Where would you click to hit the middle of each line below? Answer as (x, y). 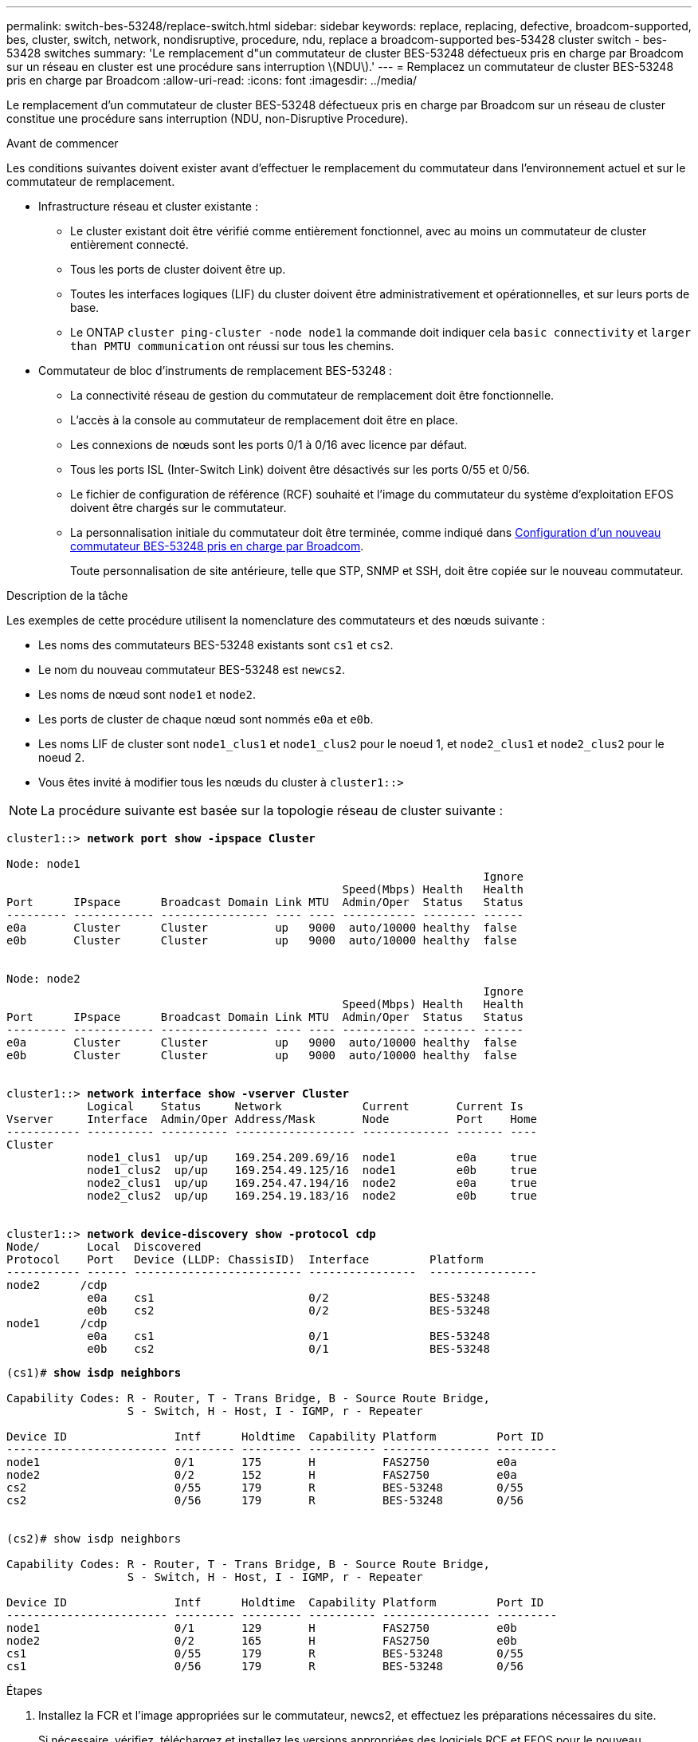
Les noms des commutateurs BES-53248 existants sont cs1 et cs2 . (216, 645)
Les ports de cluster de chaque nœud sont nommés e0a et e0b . (206, 719)
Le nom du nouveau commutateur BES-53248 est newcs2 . (192, 670)
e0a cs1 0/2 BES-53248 (288, 1298)
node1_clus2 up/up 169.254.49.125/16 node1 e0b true (312, 1170)
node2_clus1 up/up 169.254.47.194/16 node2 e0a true (312, 1183)
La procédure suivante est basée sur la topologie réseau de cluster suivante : (272, 810)
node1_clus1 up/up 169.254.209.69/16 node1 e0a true (312, 1157)
